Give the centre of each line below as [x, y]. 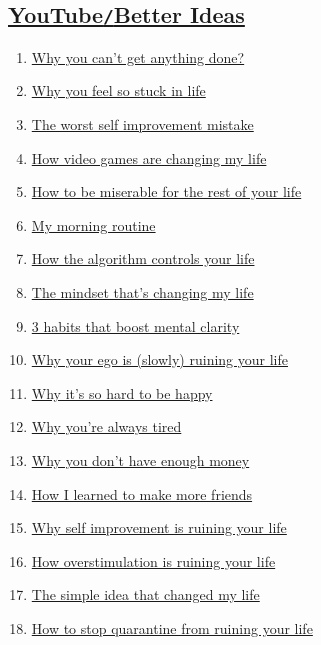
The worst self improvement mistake [142, 123]
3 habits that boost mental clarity [135, 325]
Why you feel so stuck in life [118, 90]
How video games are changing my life [149, 157]
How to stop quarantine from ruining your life [172, 627]
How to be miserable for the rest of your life [166, 191]
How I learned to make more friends [142, 493]
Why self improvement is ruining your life [159, 527]
